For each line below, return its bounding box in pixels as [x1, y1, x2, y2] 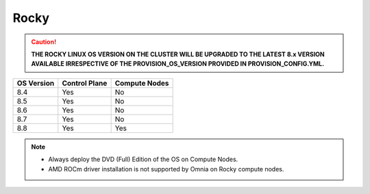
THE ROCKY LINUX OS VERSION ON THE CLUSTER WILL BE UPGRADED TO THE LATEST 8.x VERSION [31, 50, 325, 58]
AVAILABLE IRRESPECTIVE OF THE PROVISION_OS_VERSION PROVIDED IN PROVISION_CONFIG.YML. [31, 60, 325, 68]
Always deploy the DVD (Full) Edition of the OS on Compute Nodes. [48, 155, 238, 164]
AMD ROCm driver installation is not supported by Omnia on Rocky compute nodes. [48, 165, 284, 173]
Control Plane [62, 78, 108, 88]
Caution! [31, 38, 57, 46]
